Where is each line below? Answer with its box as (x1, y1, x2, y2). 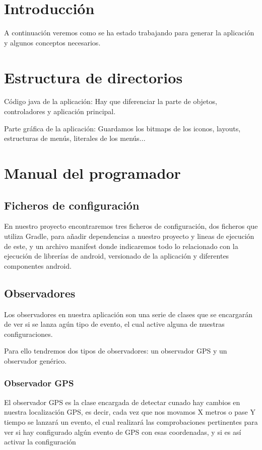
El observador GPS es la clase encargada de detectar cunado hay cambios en (4, 396, 240, 407)
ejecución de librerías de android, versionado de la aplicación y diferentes (4, 251, 229, 261)
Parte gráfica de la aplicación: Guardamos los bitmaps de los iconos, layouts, (4, 123, 241, 133)
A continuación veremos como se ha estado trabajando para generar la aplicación (4, 27, 254, 38)
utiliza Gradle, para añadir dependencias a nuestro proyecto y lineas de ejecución (4, 230, 254, 241)
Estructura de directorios (4, 67, 183, 87)
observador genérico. (4, 355, 67, 366)
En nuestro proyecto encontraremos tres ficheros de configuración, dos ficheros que (4, 221, 258, 231)
